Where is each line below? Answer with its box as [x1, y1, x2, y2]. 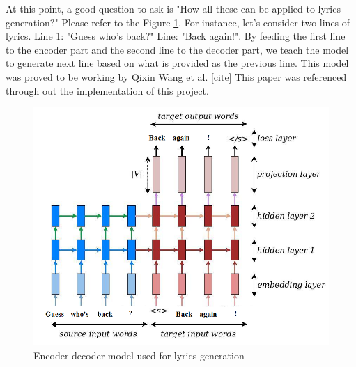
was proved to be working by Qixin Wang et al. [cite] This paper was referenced [6, 69, 347, 84]
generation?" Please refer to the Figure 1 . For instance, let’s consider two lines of [6, 15, 350, 29]
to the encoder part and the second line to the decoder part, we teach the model [6, 42, 349, 56]
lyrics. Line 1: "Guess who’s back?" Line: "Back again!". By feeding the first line [6, 29, 346, 43]
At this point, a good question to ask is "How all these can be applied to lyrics [6, 1, 341, 15]
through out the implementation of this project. [6, 83, 209, 97]
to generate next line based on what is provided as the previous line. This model [6, 56, 349, 70]
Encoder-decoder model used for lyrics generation [33, 348, 245, 362]
